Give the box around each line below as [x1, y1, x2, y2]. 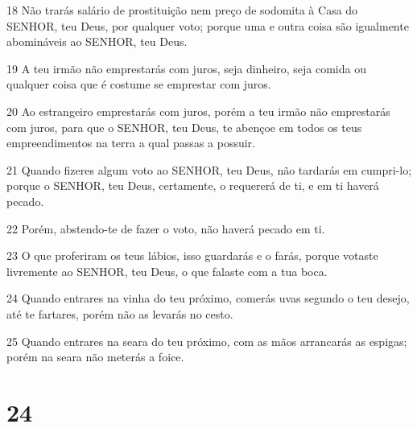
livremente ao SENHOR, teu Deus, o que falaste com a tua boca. [6, 262, 328, 279]
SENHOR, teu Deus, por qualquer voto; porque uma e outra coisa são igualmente [6, 17, 409, 34]
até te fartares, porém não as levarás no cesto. [6, 305, 233, 322]
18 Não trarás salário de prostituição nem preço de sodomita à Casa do [6, 2, 358, 18]
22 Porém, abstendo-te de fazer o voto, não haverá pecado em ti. [6, 220, 325, 237]
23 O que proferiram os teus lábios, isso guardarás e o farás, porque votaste [6, 247, 378, 264]
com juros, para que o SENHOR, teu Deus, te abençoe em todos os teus [6, 118, 362, 135]
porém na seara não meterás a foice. [6, 348, 184, 365]
